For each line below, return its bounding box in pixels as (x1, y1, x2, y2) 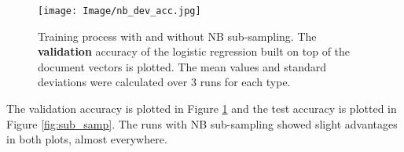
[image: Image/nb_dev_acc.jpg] (38, 5, 201, 16)
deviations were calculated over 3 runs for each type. (38, 74, 291, 90)
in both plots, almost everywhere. (6, 131, 167, 147)
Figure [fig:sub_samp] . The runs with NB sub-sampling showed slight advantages (6, 115, 398, 132)
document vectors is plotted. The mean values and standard (38, 58, 327, 74)
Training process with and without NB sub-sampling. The (38, 27, 317, 44)
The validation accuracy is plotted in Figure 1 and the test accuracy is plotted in (6, 100, 397, 117)
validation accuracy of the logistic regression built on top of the (38, 43, 351, 60)
